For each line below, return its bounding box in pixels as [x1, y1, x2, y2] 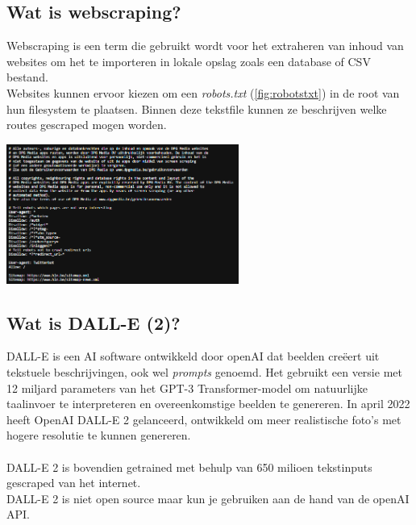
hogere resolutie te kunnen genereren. [6, 427, 191, 444]
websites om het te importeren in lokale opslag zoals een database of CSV [6, 52, 371, 69]
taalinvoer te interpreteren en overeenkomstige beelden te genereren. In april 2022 [6, 395, 410, 412]
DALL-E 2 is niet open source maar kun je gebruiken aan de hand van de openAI [6, 490, 410, 506]
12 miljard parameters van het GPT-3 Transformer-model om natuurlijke [6, 379, 368, 396]
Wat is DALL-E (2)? [6, 310, 181, 335]
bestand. [6, 69, 48, 85]
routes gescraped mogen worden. [6, 116, 167, 133]
